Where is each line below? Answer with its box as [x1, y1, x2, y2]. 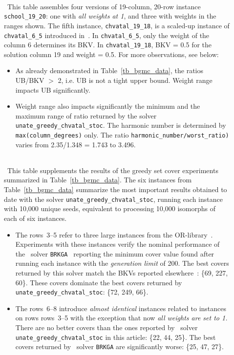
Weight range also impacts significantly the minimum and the [15, 101, 200, 111]
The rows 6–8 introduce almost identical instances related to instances [15, 303, 227, 313]
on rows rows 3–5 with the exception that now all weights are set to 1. [15, 313, 228, 323]
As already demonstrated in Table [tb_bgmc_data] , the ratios [15, 65, 204, 76]
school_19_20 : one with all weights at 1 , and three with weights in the [4, 11, 216, 21]
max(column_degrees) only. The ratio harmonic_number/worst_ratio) [15, 130, 229, 140]
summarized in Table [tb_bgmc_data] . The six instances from [4, 175, 192, 185]
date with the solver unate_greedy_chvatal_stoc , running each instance [4, 194, 223, 204]
